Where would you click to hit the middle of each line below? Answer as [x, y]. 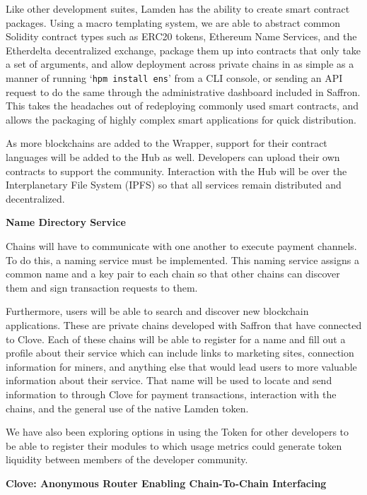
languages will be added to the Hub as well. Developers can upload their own [173, 157]
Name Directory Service [66, 222]
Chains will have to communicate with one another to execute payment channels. [181, 245]
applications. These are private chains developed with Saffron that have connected [184, 324]
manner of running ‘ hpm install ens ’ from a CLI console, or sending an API [174, 77]
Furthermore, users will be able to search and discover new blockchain [157, 311]
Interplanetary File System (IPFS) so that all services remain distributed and [174, 185]
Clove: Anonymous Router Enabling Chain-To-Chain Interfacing [166, 483]
